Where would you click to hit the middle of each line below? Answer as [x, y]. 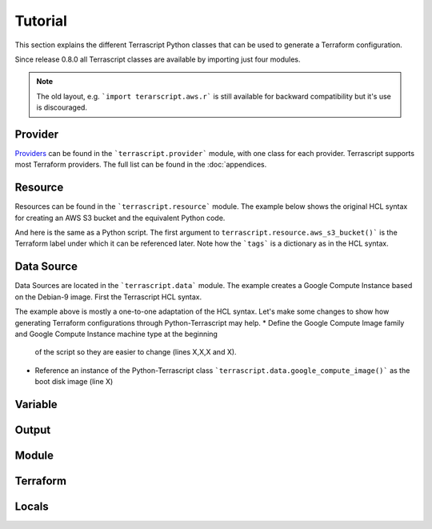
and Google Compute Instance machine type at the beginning [116, 334]
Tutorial [41, 21]
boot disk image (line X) [74, 382]
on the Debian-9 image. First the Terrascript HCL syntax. [108, 297]
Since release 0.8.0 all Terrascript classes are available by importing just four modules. [158, 59]
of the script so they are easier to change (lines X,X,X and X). [136, 352]
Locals [32, 507]
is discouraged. [62, 107]
